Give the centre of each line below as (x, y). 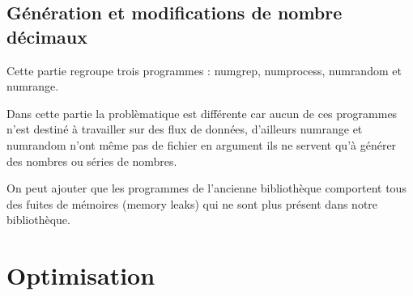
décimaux (47, 36)
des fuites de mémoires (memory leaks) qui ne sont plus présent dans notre (192, 203)
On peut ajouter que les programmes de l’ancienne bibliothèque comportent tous (206, 188)
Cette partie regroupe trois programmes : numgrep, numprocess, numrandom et (204, 70)
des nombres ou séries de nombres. (92, 161)
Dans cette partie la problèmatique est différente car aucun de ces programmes (202, 113)
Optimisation (81, 275)
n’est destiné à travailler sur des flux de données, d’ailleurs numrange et (185, 129)
